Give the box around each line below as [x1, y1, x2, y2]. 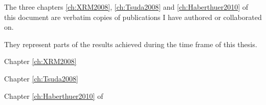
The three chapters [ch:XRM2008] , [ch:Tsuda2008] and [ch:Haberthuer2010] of [4, 2, 248, 12]
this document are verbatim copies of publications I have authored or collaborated [4, 11, 262, 22]
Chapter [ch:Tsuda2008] [4, 73, 78, 83]
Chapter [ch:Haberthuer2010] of [4, 90, 103, 101]
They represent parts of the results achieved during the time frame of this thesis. [4, 38, 257, 49]
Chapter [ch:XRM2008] [4, 56, 77, 67]
